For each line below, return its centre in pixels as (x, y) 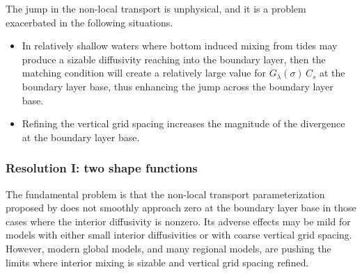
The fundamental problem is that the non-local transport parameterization (165, 194)
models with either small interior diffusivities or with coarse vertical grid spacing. (179, 235)
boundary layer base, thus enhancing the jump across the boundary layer (178, 86)
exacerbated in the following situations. (89, 22)
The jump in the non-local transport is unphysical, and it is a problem (156, 8)
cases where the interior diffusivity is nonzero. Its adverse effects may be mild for (178, 221)
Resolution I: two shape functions (102, 168)
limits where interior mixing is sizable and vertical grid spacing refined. (157, 262)
